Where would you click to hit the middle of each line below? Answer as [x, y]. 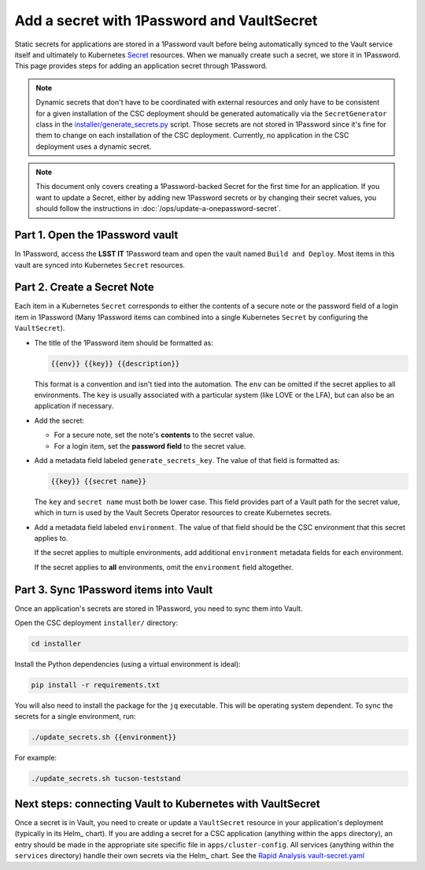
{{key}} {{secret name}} [99, 481]
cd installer [56, 644]
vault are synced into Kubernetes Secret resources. [100, 265]
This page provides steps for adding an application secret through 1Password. [141, 66]
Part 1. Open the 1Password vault [96, 235]
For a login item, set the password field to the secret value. [150, 446]
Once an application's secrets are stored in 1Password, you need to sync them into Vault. [159, 608]
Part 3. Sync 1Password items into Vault [114, 589]
